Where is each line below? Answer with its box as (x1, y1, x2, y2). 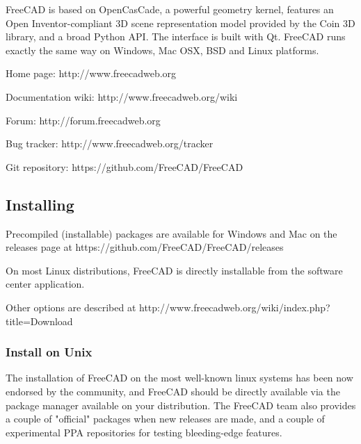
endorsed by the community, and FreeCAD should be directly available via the (6, 384, 340, 398)
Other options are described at (6, 299, 136, 314)
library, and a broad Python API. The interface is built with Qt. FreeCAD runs (6, 29, 346, 44)
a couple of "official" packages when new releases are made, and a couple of (6, 411, 325, 426)
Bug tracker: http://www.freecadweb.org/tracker (6, 136, 214, 151)
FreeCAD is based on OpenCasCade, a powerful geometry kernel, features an (6, 2, 334, 16)
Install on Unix (6, 343, 93, 361)
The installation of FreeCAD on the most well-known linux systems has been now (6, 370, 353, 385)
